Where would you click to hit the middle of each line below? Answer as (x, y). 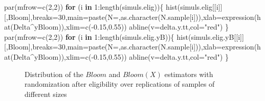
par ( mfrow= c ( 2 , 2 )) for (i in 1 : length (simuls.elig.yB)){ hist (96, 36)
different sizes (46, 94)
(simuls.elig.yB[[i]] (216, 36)
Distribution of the (54, 74)
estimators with (189, 74)
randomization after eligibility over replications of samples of (120, 84)
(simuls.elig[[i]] (200, 7)
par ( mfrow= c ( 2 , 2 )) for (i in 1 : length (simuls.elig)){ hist (91, 7)
